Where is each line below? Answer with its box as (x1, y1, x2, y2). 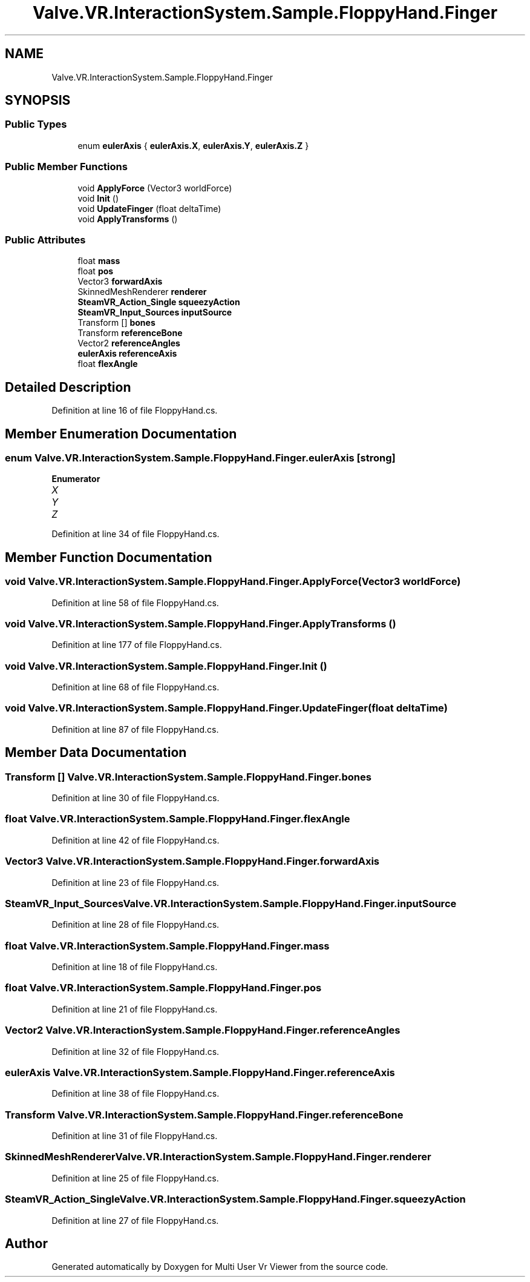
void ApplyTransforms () (77, 213, 178, 224)
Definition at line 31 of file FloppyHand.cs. (51, 1131, 218, 1142)
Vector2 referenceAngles (77, 338, 180, 349)
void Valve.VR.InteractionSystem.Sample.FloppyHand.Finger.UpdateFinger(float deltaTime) (5, 702, 448, 715)
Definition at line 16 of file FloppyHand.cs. (51, 405, 218, 416)
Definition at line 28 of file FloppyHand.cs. (51, 919, 220, 930)
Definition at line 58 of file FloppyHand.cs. (51, 597, 219, 608)
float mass (77, 256, 120, 266)
